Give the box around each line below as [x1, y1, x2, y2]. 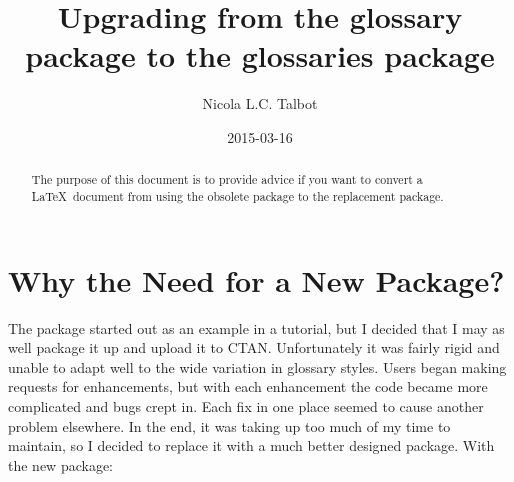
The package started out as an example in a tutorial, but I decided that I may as [8, 317, 505, 338]
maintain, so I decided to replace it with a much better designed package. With [8, 435, 495, 456]
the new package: [8, 454, 113, 475]
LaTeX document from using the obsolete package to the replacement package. [31, 187, 444, 204]
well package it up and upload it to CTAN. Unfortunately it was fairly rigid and [8, 337, 500, 358]
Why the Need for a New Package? [8, 259, 505, 300]
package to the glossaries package [25, 35, 495, 76]
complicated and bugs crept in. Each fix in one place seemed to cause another [8, 395, 484, 416]
